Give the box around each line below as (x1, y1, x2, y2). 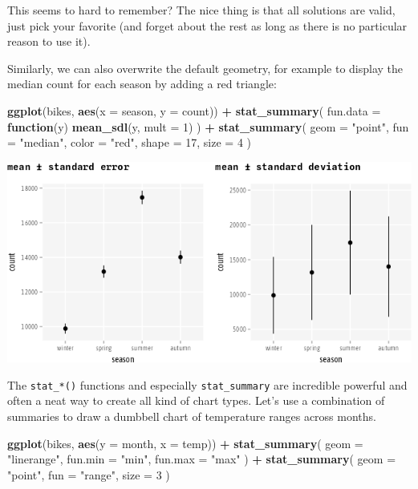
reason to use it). (7, 33, 91, 50)
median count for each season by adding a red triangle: (7, 75, 277, 92)
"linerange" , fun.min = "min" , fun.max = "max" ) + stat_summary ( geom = (7, 451, 396, 467)
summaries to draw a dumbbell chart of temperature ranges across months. (7, 408, 376, 425)
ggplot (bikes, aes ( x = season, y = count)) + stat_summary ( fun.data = (7, 102, 381, 119)
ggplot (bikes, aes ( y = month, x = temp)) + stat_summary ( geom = (7, 434, 363, 451)
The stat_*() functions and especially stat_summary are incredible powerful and (7, 376, 408, 393)
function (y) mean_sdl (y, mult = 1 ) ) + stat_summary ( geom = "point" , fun (7, 118, 409, 135)
